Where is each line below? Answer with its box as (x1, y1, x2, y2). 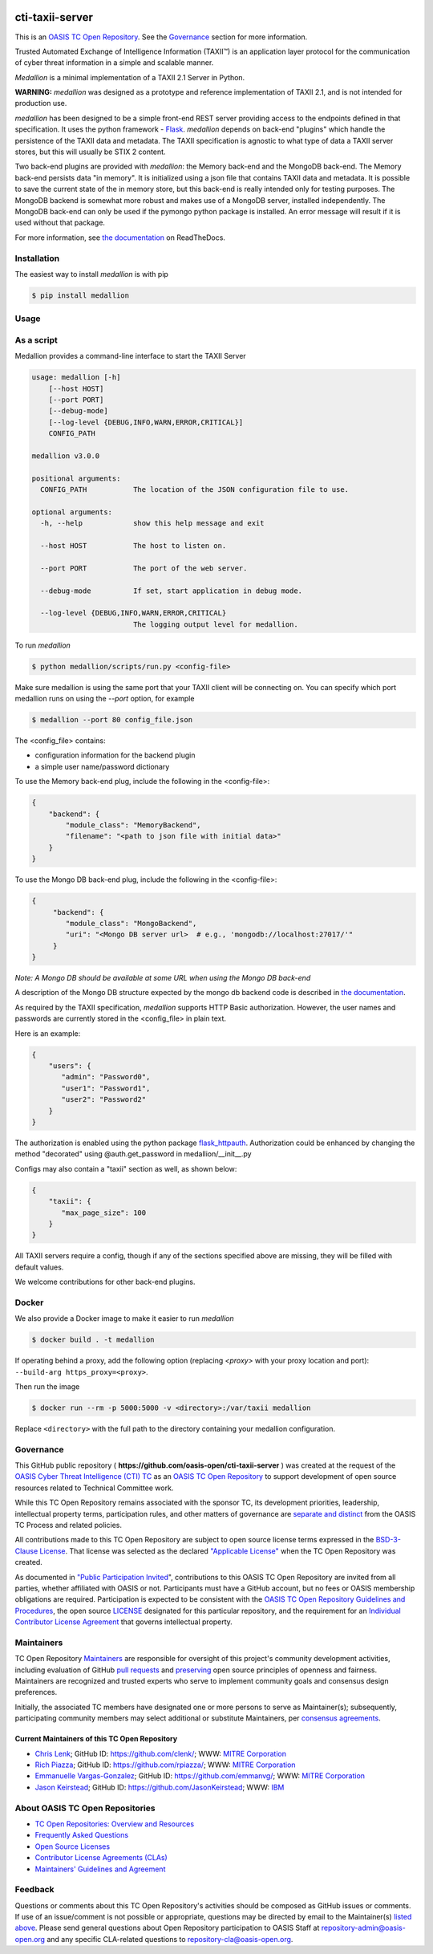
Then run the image (14, 1381, 80, 1391)
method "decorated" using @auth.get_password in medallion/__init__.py (14, 1149, 252, 1159)
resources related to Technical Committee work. (14, 1483, 174, 1493)
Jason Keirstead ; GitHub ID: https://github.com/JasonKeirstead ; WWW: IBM (34, 1782, 285, 1792)
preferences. (14, 1688, 58, 1697)
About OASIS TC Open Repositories (14, 1802, 156, 1814)
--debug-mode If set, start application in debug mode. (40, 586, 303, 595)
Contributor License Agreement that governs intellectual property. (14, 1617, 233, 1627)
